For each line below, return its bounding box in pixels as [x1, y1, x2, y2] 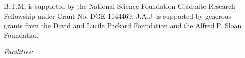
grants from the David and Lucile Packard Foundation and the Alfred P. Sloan [4, 20, 242, 30]
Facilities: [4, 46, 33, 57]
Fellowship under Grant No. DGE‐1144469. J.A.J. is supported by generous [4, 10, 232, 21]
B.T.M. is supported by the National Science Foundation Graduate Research [4, 1, 235, 11]
